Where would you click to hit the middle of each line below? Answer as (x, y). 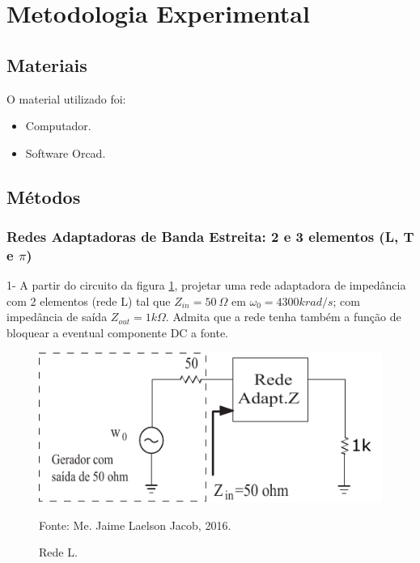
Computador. (58, 126)
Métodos (44, 196)
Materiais (47, 64)
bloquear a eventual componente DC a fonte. (118, 333)
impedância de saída (57, 317)
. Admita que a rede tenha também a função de (283, 317)
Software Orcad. (66, 152)
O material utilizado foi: (66, 98)
